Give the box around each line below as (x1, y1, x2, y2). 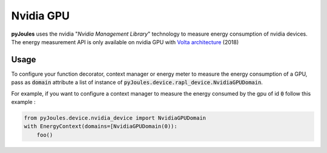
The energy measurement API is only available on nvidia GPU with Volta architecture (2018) (11, 38, 239, 45)
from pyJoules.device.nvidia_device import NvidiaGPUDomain (24, 115, 206, 121)
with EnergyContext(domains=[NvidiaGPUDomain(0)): (24, 123, 178, 130)
